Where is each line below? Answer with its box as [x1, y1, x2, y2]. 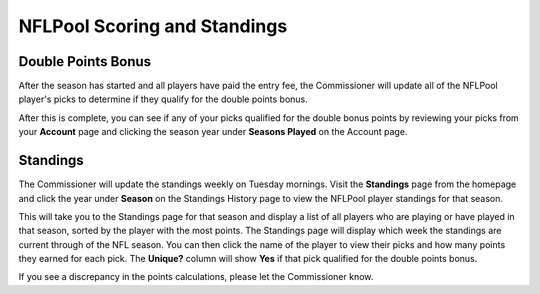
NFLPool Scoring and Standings [18, 15, 288, 37]
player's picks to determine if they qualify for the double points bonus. [18, 93, 309, 105]
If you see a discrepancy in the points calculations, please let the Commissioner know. [18, 271, 374, 283]
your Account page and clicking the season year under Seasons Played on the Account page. [18, 126, 408, 138]
